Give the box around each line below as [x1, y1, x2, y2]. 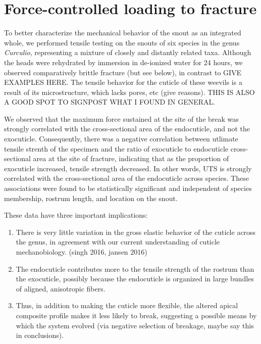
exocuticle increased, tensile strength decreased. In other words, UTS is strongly [4, 163, 252, 173]
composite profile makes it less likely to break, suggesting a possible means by [16, 310, 257, 320]
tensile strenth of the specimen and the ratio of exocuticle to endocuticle [4, 143, 229, 154]
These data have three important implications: [4, 210, 148, 220]
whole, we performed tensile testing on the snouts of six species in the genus [4, 37, 240, 47]
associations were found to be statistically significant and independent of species [4, 183, 252, 193]
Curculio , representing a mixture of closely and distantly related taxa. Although [4, 47, 251, 58]
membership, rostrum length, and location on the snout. [4, 192, 178, 203]
